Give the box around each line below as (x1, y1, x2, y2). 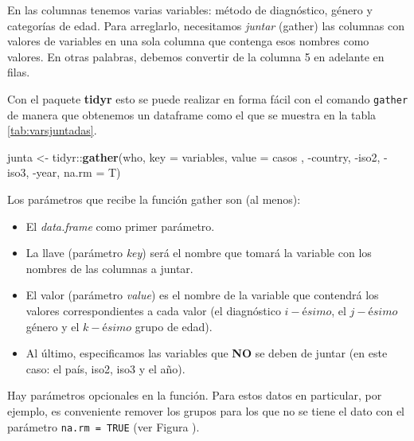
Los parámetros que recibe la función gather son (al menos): (7, 191, 301, 207)
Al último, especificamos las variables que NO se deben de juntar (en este (25, 345, 388, 361)
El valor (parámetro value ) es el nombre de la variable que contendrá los (25, 287, 379, 303)
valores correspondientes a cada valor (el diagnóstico (25, 302, 281, 318)
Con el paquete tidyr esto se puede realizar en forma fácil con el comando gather (7, 90, 408, 107)
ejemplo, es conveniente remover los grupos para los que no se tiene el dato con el (7, 402, 405, 419)
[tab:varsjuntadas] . (7, 122, 97, 139)
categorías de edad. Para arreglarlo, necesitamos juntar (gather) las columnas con (7, 17, 405, 33)
